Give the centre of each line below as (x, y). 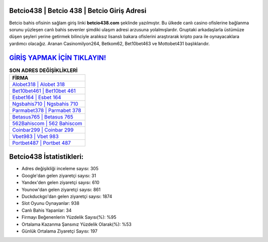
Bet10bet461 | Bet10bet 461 (44, 91)
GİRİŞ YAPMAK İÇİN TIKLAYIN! (58, 58)
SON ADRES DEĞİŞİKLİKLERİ (43, 70)
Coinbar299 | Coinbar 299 (43, 130)
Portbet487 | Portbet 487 (42, 143)
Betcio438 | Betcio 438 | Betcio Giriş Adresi (78, 11)
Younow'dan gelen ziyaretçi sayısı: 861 (61, 189)
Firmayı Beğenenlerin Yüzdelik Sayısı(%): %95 (69, 217)
